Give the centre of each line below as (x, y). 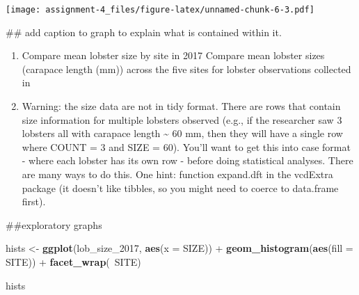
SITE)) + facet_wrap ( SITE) (73, 261)
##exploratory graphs (54, 224)
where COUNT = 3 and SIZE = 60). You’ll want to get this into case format (186, 146)
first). (34, 201)
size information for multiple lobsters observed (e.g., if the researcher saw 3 (182, 119)
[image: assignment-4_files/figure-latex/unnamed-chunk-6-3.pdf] (160, 10)
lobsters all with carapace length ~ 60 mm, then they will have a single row (182, 133)
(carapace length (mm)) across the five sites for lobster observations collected (186, 69)
